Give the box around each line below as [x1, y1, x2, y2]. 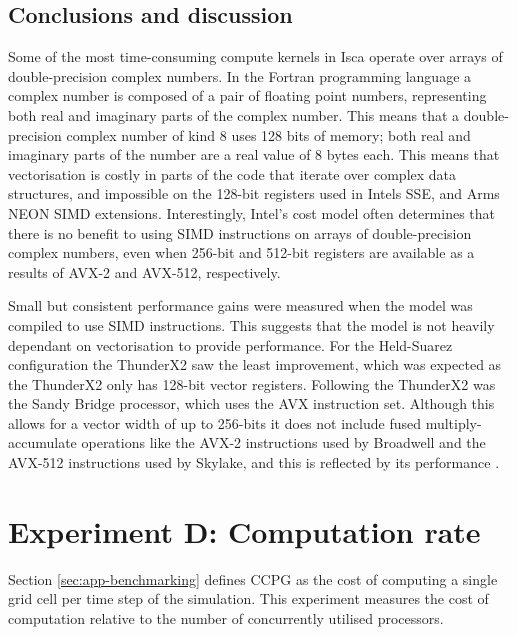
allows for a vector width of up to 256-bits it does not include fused [8, 412, 421, 433]
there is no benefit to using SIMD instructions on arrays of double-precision [8, 222, 472, 243]
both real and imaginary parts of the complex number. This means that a [8, 104, 460, 125]
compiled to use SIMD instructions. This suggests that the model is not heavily [8, 314, 495, 335]
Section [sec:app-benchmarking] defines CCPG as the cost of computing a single [8, 568, 498, 589]
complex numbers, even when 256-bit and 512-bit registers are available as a [8, 242, 475, 263]
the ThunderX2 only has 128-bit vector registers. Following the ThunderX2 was [8, 373, 496, 394]
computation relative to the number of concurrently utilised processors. [8, 607, 444, 628]
